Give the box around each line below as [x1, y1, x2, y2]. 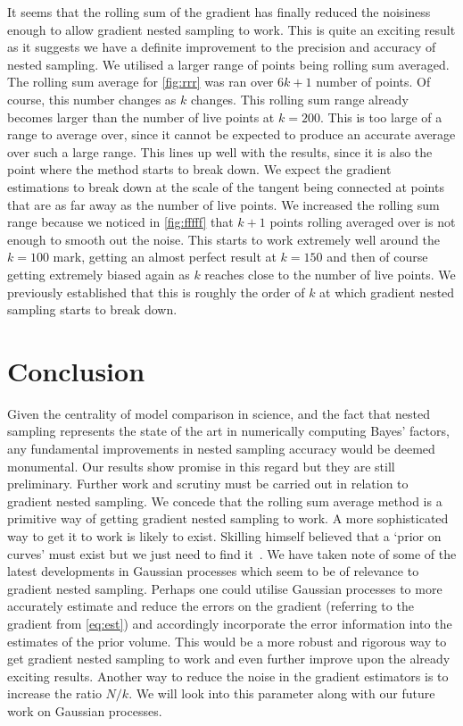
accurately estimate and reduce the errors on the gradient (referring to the [7, 597, 414, 615]
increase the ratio [7, 684, 102, 703]
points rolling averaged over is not [269, 213, 456, 231]
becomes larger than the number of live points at [7, 107, 275, 126]
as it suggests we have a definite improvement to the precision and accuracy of [7, 38, 436, 56]
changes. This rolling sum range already [190, 89, 409, 108]
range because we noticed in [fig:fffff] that [7, 213, 234, 231]
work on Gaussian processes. [7, 701, 162, 720]
